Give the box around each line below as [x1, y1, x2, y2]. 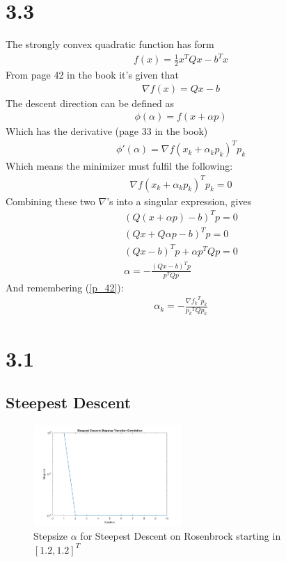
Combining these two [6, 193, 95, 208]
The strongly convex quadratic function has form [6, 37, 214, 51]
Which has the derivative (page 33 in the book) [6, 124, 208, 138]
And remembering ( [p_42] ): [6, 280, 124, 294]
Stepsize [33, 529, 68, 543]
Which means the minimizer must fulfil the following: [6, 159, 233, 173]
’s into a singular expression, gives [106, 193, 252, 208]
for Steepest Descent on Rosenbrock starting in [80, 529, 281, 543]
